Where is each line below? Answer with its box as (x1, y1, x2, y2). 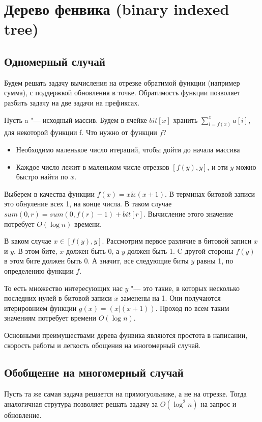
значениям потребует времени (4, 312, 96, 323)
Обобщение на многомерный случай (4, 364, 184, 380)
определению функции (4, 265, 74, 276)
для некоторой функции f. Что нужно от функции (4, 127, 157, 138)
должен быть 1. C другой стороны (127, 245, 234, 256)
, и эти (207, 161, 228, 172)
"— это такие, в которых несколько (131, 282, 240, 293)
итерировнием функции (4, 302, 77, 313)
